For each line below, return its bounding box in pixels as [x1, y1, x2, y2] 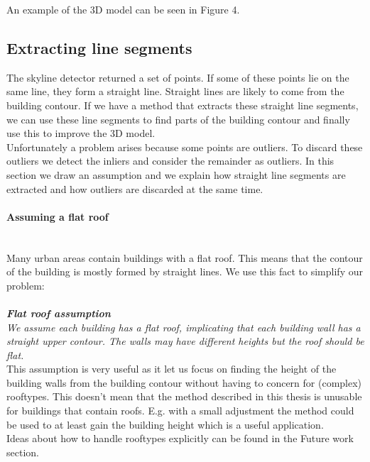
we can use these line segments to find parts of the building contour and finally [6, 111, 350, 126]
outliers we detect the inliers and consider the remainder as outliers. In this [6, 153, 334, 168]
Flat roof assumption [6, 305, 111, 320]
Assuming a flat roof [6, 209, 109, 224]
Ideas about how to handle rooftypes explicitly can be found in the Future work [6, 431, 354, 446]
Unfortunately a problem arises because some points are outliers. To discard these [6, 139, 363, 154]
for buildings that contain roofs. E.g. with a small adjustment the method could [6, 403, 354, 418]
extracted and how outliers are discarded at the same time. [6, 181, 263, 196]
